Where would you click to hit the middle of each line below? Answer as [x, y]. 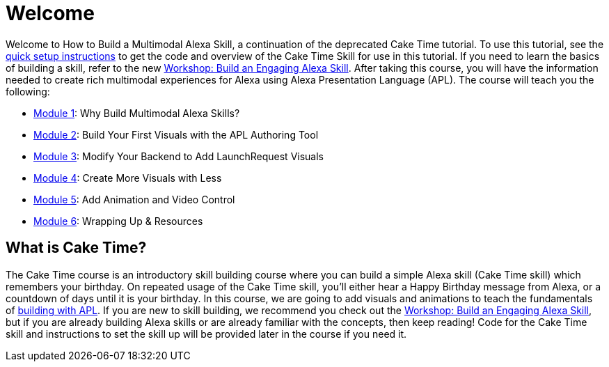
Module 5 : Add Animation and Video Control [134, 199]
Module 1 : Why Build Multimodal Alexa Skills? [137, 113]
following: [28, 91]
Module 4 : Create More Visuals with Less [128, 178]
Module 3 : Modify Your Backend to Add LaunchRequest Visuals [179, 156]
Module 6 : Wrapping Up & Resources [118, 221]
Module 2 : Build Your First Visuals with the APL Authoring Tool [176, 134]
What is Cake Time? [76, 248]
